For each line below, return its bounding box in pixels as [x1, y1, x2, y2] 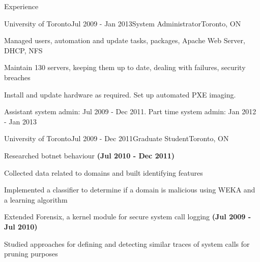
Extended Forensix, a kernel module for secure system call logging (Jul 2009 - [4, 211, 251, 222]
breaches [4, 72, 31, 82]
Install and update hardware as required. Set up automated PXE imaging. [4, 89, 236, 100]
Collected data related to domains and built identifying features [4, 167, 203, 178]
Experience [4, 1, 39, 11]
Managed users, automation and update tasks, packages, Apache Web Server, [4, 35, 245, 46]
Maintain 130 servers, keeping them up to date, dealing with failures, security [4, 62, 246, 73]
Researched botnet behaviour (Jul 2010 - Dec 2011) [4, 150, 175, 160]
